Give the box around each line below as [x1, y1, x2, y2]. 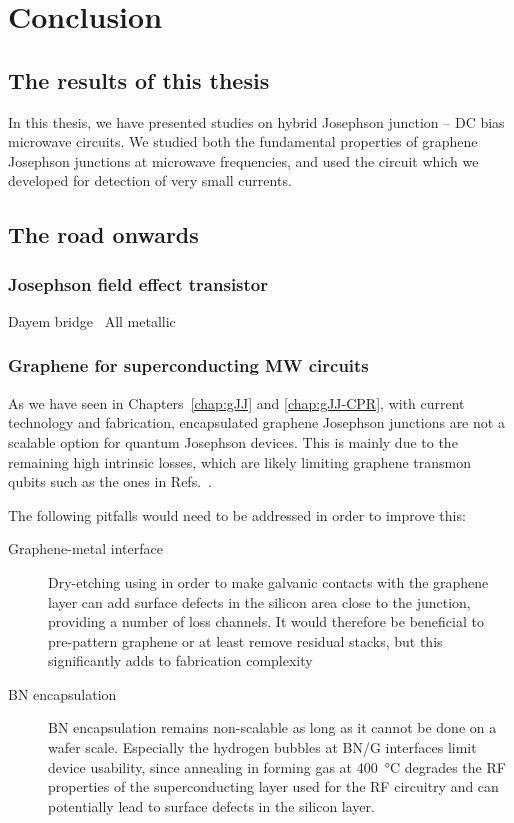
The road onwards [8, 219, 199, 250]
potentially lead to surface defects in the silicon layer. [48, 795, 375, 816]
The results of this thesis [8, 64, 270, 95]
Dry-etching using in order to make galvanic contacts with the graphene [48, 571, 489, 592]
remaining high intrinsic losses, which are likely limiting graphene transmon [8, 451, 471, 472]
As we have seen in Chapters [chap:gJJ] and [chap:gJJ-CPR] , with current [8, 392, 465, 413]
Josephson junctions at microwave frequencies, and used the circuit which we [8, 150, 479, 171]
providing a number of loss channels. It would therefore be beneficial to [48, 611, 484, 632]
